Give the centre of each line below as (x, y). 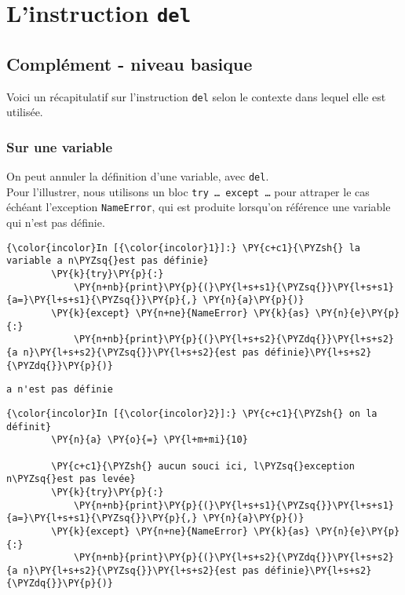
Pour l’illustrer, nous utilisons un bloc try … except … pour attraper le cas (188, 191)
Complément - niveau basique (130, 63)
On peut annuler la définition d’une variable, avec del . (138, 176)
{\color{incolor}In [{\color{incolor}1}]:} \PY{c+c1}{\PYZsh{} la (184, 248)
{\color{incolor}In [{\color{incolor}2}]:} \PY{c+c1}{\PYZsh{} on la (192, 413)
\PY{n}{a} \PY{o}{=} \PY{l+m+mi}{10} (150, 440)
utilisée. (25, 112)
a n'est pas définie (60, 390)
